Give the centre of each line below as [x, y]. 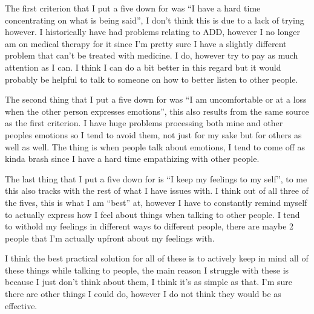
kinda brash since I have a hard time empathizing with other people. [132, 159]
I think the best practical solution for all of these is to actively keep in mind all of [157, 258]
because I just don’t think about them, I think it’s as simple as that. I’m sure [149, 282]
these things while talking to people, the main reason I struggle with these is [147, 270]
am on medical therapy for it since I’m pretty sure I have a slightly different [146, 43]
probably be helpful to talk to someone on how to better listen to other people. [152, 79]
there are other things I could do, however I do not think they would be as [143, 294]
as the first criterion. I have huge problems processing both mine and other [144, 123]
